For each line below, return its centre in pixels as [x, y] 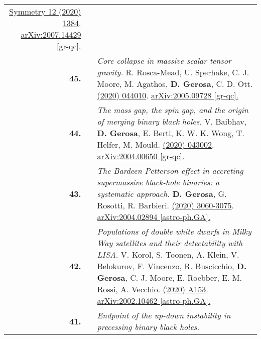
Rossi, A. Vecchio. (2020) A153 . [153, 289]
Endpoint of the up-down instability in [164, 315]
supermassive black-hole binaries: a [158, 182]
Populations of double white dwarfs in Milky [174, 231]
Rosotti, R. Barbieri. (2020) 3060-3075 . [165, 205]
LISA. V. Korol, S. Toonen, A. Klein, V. [168, 254]
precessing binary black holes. [148, 327]
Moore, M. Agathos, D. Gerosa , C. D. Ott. [175, 84]
